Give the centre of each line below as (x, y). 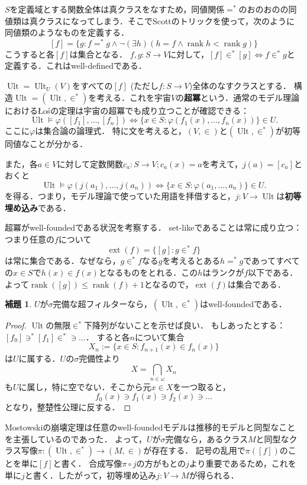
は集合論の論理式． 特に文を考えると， (111, 131)
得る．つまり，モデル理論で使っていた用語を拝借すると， (124, 196)
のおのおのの (264, 9)
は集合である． (256, 284)
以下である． (273, 272)
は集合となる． (98, 54)
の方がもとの (161, 463)
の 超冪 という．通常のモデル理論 (237, 97)
